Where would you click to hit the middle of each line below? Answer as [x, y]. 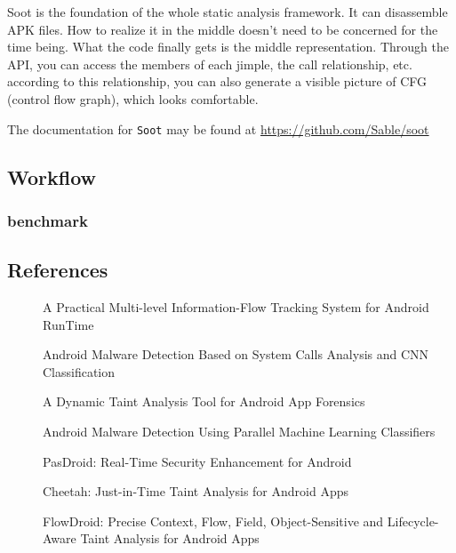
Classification [79, 371]
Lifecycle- [413, 521]
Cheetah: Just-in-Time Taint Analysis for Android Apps [196, 491]
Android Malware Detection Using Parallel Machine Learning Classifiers [239, 432]
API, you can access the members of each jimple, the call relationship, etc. [210, 64]
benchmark [48, 220]
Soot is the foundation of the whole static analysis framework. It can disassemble [228, 12]
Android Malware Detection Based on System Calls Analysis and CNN [236, 354]
